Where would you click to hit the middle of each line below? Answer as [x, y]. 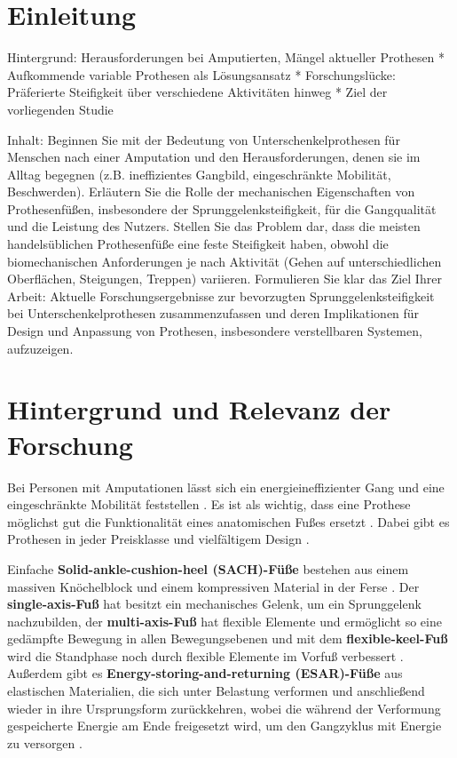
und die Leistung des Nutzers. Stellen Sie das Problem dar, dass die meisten [214, 226]
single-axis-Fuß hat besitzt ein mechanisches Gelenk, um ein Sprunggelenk [214, 604]
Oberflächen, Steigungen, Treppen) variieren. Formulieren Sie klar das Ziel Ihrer [225, 279]
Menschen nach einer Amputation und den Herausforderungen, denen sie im [214, 157]
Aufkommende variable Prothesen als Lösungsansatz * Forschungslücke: [201, 74]
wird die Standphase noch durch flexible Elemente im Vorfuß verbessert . [205, 655]
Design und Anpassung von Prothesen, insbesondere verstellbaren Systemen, [215, 331]
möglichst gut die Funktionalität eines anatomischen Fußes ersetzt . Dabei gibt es [228, 521]
